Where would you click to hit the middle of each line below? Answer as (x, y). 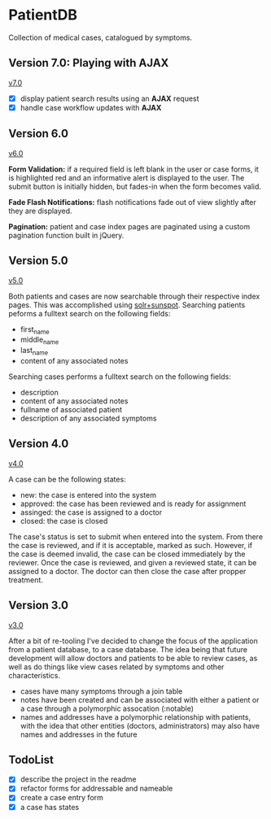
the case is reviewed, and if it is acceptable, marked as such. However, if (131, 545)
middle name (39, 341)
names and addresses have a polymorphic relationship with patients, (135, 717)
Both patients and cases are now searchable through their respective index (134, 296)
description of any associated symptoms (88, 418)
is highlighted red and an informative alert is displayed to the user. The (127, 177)
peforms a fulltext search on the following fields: (90, 313)
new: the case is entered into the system (88, 494)
